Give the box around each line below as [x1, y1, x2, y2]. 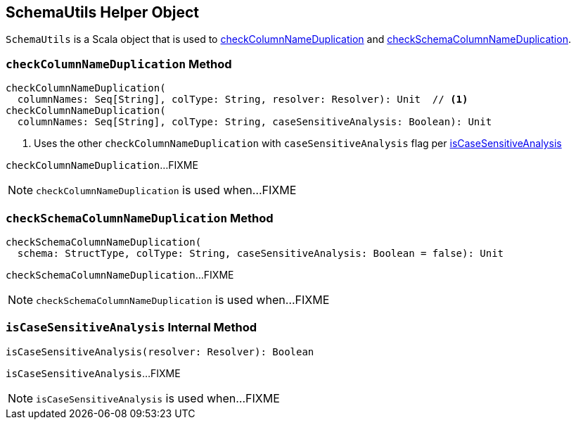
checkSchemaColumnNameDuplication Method [6, 210, 274, 225]
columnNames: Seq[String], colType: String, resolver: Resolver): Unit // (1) [17, 94, 468, 106]
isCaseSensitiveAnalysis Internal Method [6, 320, 257, 335]
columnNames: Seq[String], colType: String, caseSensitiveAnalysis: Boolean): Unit [17, 116, 492, 128]
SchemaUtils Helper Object [6, 4, 200, 21]
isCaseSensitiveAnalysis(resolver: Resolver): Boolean [6, 345, 314, 357]
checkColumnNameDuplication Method [6, 56, 232, 71]
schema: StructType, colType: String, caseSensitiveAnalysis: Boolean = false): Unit [17, 247, 504, 259]
